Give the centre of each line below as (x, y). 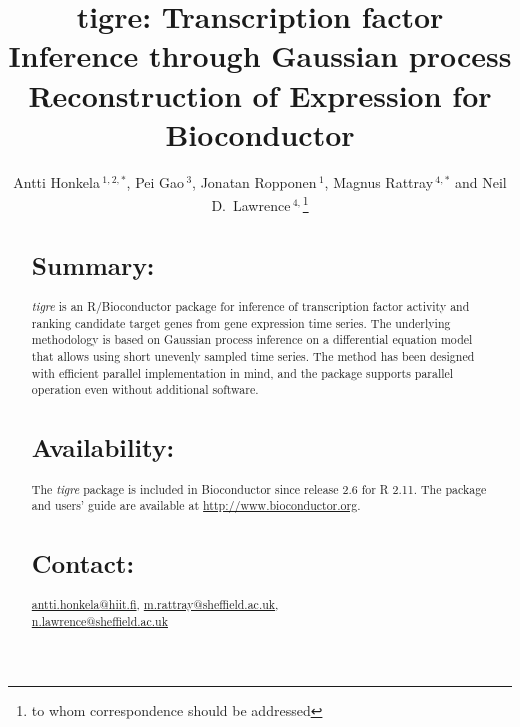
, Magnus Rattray (379, 181)
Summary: (93, 264)
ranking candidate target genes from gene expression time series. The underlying (241, 322)
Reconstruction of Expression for (260, 94)
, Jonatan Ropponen (254, 181)
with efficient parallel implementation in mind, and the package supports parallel (242, 372)
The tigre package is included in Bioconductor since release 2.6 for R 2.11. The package (259, 488)
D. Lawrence (251, 204)
